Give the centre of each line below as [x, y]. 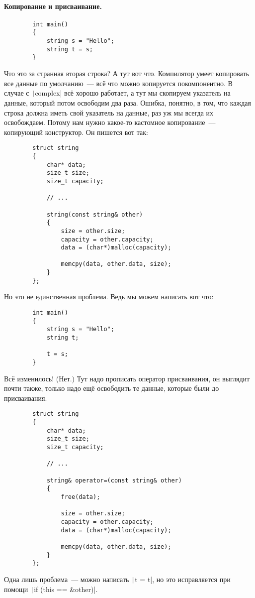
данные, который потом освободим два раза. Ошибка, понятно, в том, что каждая [127, 102]
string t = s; [70, 49]
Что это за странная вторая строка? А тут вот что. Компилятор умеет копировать [127, 73]
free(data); [81, 497]
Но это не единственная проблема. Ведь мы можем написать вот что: [109, 297]
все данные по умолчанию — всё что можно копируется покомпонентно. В [118, 83]
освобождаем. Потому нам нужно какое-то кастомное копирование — [110, 122]
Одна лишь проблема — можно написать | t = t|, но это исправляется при [117, 579]
